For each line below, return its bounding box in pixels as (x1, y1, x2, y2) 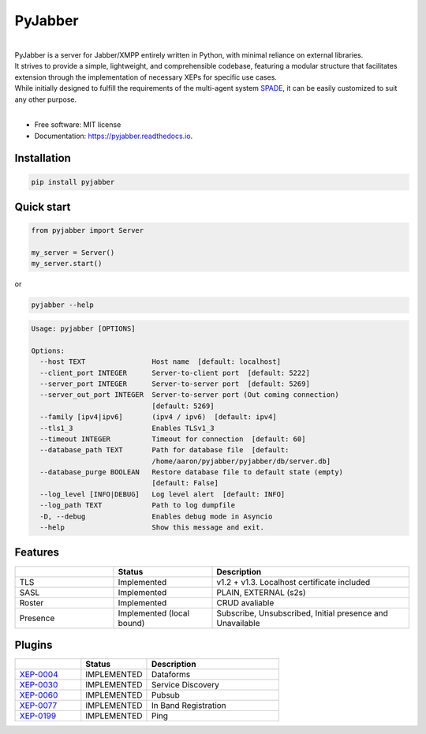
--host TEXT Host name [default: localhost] (39, 358, 282, 366)
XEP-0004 (19, 669, 58, 680)
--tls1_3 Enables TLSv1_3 (39, 423, 215, 433)
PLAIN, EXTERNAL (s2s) (216, 586, 307, 597)
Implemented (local (118, 608, 189, 619)
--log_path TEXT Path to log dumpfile (39, 501, 236, 510)
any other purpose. (14, 95, 77, 104)
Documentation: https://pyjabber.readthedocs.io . (34, 131, 193, 140)
